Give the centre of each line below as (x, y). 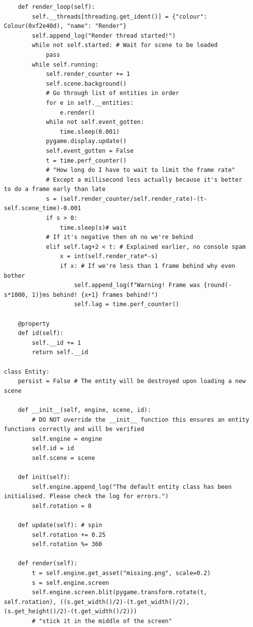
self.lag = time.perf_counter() (126, 304)
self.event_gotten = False (90, 151)
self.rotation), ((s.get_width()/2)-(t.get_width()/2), (97, 602)
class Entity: (27, 372)
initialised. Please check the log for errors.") (86, 496)
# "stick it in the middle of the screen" (102, 621)
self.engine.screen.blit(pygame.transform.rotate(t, (120, 592)
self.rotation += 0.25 (69, 535)
